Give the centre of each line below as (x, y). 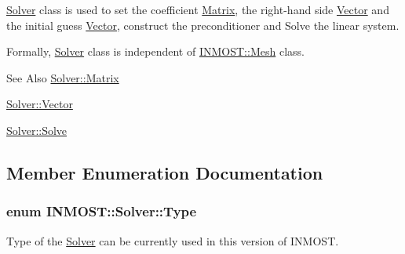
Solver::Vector (40, 104)
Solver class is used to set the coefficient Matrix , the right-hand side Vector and (198, 9)
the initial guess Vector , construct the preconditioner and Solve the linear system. (203, 25)
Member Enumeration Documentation (165, 172)
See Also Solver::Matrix (63, 77)
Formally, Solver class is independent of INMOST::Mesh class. (155, 51)
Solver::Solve (37, 130)
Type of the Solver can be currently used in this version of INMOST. (173, 240)
